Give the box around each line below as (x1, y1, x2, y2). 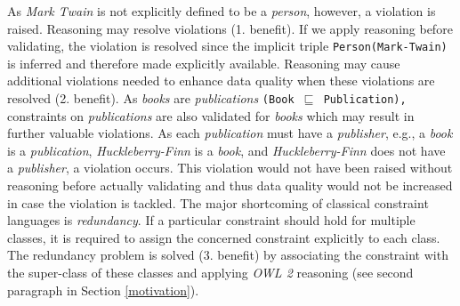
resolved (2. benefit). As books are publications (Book (7, 89, 295, 108)
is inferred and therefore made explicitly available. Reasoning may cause (7, 53, 400, 72)
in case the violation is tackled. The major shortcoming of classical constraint (7, 193, 429, 212)
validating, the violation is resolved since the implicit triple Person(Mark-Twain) (7, 36, 448, 55)
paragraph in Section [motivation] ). (7, 280, 199, 299)
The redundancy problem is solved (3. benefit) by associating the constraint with (7, 246, 448, 264)
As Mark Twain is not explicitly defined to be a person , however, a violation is (7, 2, 436, 20)
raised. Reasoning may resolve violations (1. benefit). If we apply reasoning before (7, 19, 453, 37)
